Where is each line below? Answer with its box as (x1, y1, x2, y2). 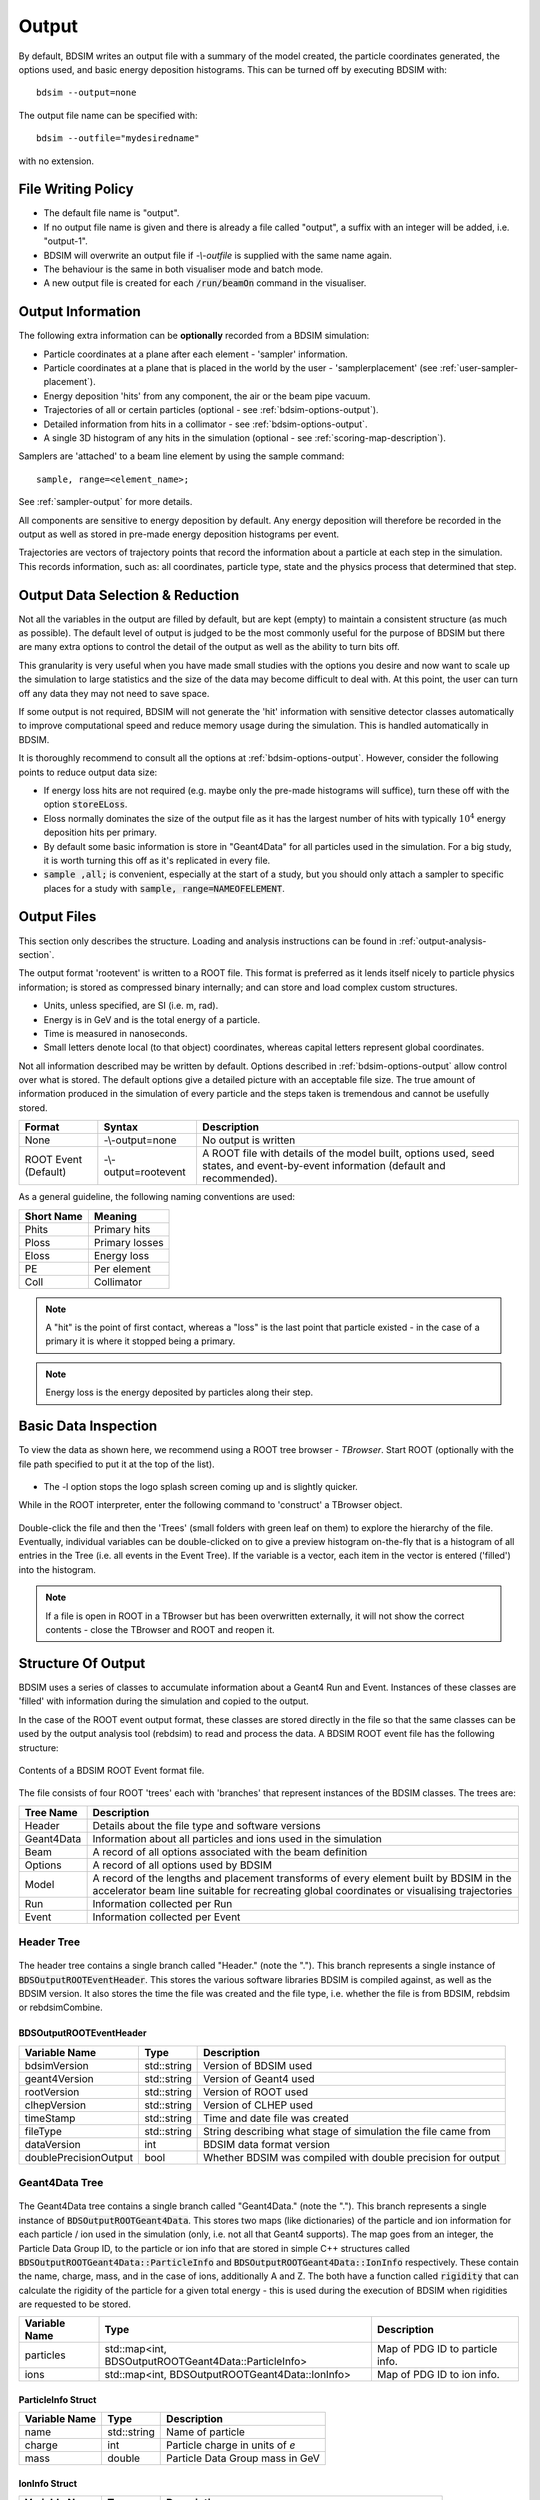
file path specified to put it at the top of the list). (18, 1458, 215, 1470)
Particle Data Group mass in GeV (166, 2451, 320, 2465)
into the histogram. (18, 1563, 97, 1575)
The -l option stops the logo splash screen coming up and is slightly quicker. (43, 1480, 359, 1492)
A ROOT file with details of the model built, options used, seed (201, 1146, 495, 1160)
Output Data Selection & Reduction (18, 586, 240, 604)
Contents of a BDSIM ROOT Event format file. (18, 1764, 205, 1776)
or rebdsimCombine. (18, 2001, 104, 2014)
